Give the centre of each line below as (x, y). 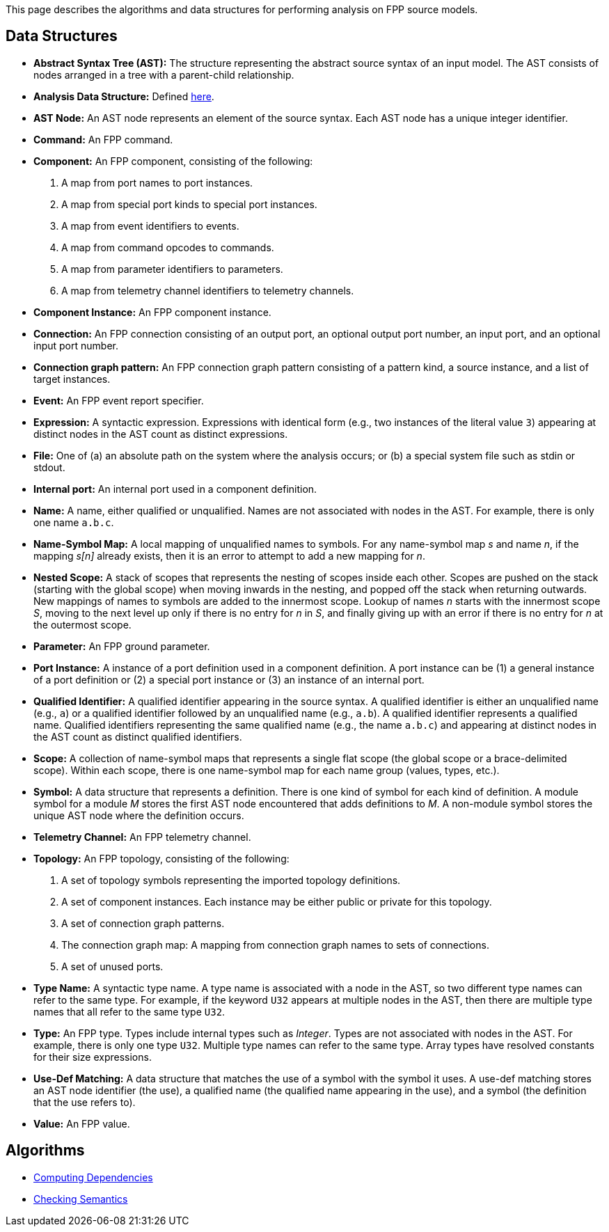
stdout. (49, 467)
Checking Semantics (81, 1199)
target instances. (72, 379)
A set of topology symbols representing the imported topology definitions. (231, 880)
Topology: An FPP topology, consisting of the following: (161, 858)
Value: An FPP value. (82, 1123)
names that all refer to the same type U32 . (129, 1011)
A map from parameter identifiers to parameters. (172, 269)
